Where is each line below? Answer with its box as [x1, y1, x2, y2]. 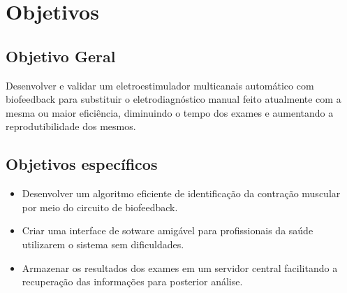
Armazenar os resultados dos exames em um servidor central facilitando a [22, 260, 338, 275]
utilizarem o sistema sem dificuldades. [22, 236, 184, 251]
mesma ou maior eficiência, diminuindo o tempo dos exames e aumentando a [6, 105, 334, 120]
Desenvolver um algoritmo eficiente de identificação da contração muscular [22, 186, 341, 201]
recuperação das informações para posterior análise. [22, 274, 243, 289]
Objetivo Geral [6, 45, 116, 66]
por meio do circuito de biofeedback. [22, 199, 178, 214]
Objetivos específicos [6, 153, 158, 175]
